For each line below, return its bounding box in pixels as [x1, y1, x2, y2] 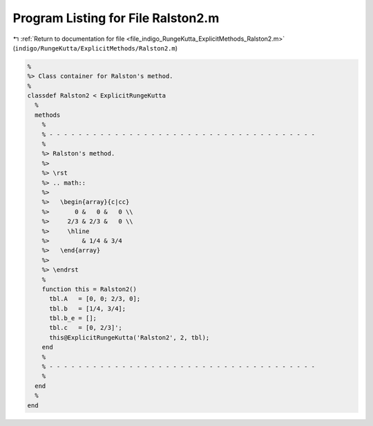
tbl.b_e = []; [49, 315, 97, 322]
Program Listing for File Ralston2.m [12, 10, 220, 26]
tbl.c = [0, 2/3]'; [49, 324, 122, 332]
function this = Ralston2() [41, 285, 137, 293]
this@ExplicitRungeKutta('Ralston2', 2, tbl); [49, 333, 210, 342]
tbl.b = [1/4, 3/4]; [49, 304, 126, 313]
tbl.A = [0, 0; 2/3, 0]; [49, 295, 141, 303]
